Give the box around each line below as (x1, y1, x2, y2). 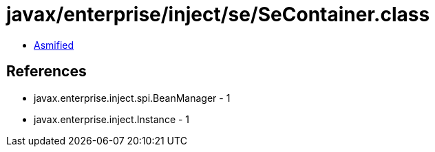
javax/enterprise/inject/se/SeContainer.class (6, 3, 430, 26)
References (6, 63, 87, 80)
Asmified (34, 39, 74, 51)
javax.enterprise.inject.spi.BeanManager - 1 (34, 91, 231, 104)
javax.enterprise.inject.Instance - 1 (34, 113, 190, 125)
